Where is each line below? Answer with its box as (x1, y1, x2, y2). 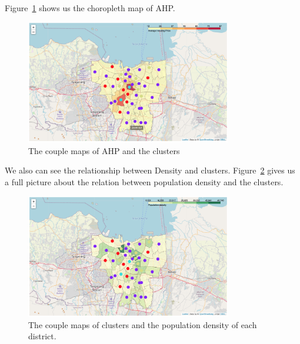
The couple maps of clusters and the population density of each (28, 318, 257, 330)
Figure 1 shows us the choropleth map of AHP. (5, 2, 175, 14)
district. (28, 330, 56, 342)
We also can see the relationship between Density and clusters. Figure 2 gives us (5, 164, 295, 176)
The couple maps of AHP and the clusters (28, 144, 180, 156)
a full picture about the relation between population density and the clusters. (5, 176, 284, 188)
